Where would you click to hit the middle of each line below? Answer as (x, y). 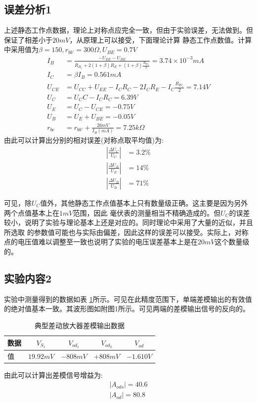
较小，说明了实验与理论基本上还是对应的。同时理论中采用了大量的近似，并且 (128, 222)
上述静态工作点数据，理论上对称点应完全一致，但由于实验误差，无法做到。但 (128, 30)
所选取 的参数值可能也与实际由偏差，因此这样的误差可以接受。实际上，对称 (126, 232)
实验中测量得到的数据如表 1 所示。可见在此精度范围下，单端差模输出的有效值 (128, 299)
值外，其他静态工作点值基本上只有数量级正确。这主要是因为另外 (144, 202)
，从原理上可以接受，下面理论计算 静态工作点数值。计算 (161, 39)
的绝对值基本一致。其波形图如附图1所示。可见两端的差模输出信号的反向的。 (127, 309)
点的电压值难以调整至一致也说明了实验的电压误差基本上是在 (101, 242)
